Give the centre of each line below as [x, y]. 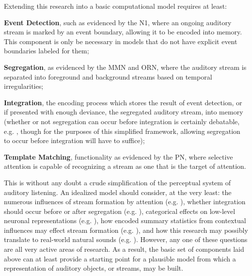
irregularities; [24, 86]
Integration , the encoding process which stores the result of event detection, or [123, 102]
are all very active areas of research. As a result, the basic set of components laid [124, 249]
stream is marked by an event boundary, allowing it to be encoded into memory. [123, 32]
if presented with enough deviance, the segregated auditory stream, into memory [124, 112]
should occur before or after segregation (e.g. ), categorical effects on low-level [120, 211]
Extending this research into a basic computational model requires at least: [116, 6]
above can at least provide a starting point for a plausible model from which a [120, 258]
